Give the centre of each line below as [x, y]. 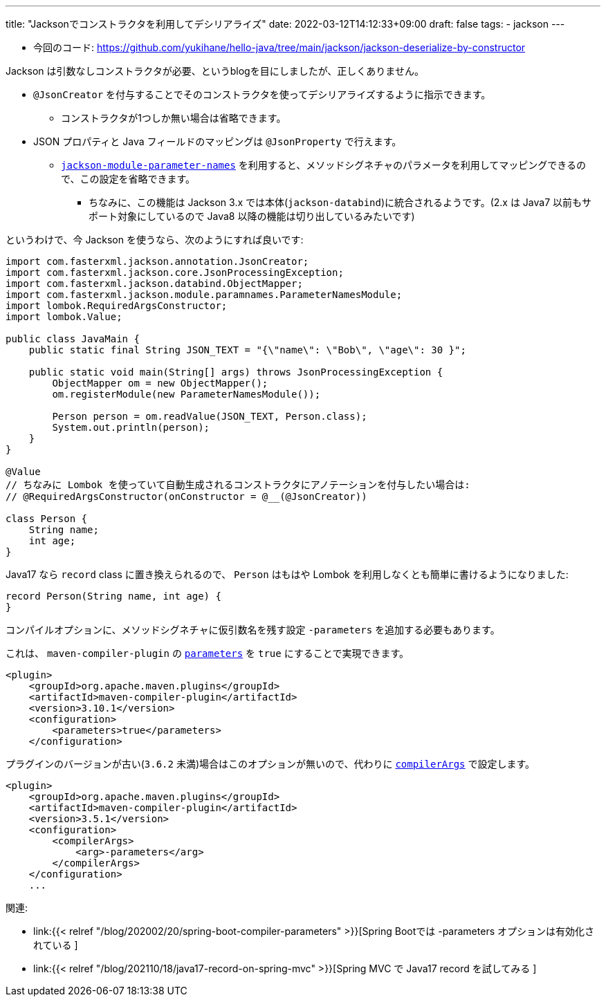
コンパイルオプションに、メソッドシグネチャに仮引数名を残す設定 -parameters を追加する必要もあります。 [253, 630]
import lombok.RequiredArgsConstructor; [117, 306]
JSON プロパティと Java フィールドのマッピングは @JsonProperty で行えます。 [218, 141]
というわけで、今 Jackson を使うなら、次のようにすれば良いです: [155, 240]
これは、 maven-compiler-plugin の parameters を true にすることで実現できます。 [207, 653]
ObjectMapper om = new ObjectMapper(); [160, 383]
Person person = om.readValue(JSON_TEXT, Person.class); [210, 416]
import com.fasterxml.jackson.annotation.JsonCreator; [157, 261]
